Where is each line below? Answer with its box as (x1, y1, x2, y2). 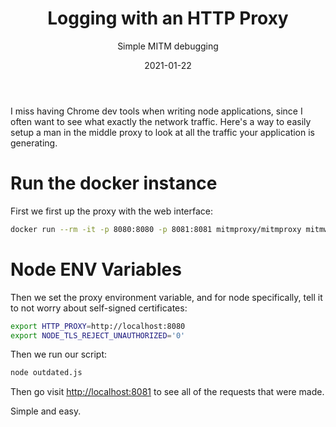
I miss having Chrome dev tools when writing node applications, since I (10, 105, 303, 117)
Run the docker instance (10, 172, 218, 195)
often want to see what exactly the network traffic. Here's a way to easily (10, 115, 312, 127)
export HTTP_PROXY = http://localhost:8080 (10, 321, 186, 331)
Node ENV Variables (10, 258, 182, 281)
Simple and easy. (10, 405, 82, 417)
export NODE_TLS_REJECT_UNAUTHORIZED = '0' (10, 330, 186, 341)
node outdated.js (10, 368, 83, 378)
